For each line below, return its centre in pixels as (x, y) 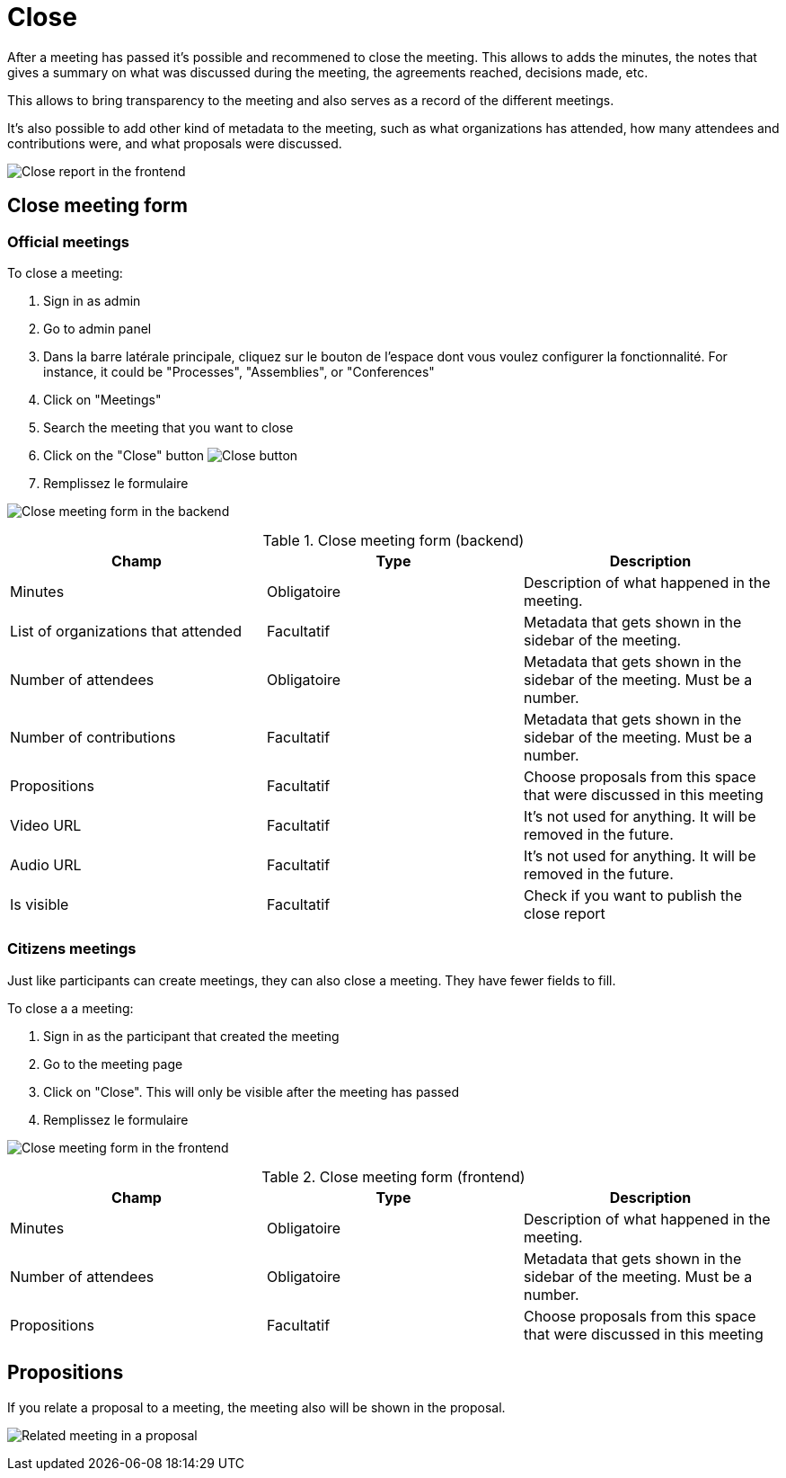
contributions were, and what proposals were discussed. (175, 143)
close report (564, 913)
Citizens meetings (72, 949)
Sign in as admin (92, 300)
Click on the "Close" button (124, 455)
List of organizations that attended (126, 631)
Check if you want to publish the (633, 895)
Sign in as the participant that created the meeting (191, 1036)
